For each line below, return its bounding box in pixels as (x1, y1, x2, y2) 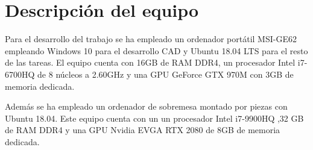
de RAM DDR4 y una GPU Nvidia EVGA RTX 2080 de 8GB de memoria (5, 123, 280, 136)
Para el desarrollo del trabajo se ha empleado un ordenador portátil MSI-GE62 (5, 33, 297, 45)
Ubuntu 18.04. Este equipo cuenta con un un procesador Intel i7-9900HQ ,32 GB (5, 111, 304, 124)
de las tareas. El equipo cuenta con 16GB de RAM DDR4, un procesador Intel (5, 56, 296, 69)
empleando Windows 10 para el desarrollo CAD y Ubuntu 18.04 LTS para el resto (5, 44, 308, 57)
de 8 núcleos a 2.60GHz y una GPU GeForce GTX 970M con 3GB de (37, 67, 294, 80)
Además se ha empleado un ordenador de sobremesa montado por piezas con (5, 100, 288, 113)
